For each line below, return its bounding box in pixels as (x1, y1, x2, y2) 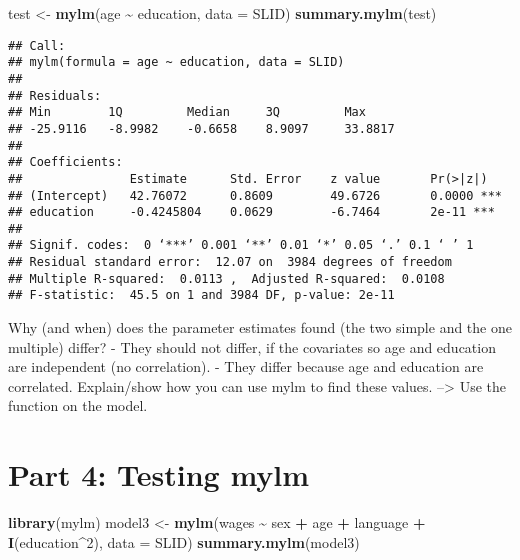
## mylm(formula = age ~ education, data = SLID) (8, 55, 345, 70)
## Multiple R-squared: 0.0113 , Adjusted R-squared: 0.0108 (8, 271, 445, 286)
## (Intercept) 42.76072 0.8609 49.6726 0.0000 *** (8, 188, 502, 203)
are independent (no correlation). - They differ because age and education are (8, 356, 484, 377)
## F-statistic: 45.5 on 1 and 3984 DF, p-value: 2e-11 (8, 288, 395, 303)
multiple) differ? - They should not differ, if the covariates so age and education (8, 336, 496, 357)
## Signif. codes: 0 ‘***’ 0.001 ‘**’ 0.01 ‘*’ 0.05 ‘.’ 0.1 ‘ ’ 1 (8, 238, 474, 253)
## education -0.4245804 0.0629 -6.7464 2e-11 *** (8, 205, 495, 220)
